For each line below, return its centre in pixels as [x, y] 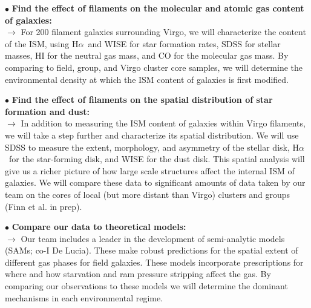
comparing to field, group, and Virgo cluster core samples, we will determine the [154, 67]
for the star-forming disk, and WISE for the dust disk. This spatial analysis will [157, 159]
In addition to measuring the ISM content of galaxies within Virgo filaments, [163, 123]
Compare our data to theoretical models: [99, 227]
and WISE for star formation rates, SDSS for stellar [184, 43]
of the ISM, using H [42, 43]
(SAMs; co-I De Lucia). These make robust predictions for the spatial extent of [152, 250]
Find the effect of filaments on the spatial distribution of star [142, 100]
